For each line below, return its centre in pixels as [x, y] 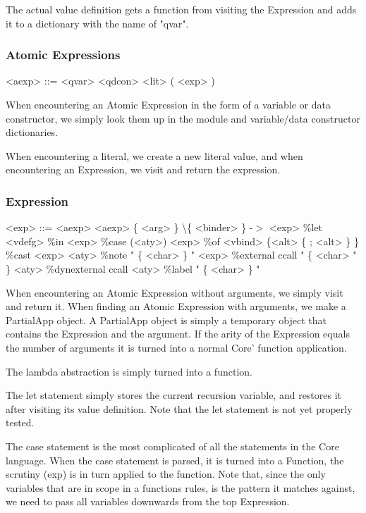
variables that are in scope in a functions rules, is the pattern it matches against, [181, 487]
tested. [20, 422]
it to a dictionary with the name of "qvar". [97, 23]
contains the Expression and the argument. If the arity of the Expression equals [178, 334]
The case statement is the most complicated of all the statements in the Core [172, 446]
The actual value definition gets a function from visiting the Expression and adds [181, 9]
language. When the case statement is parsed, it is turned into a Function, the [175, 460]
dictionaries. [32, 132]
